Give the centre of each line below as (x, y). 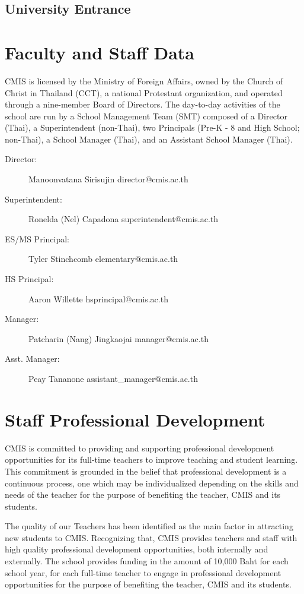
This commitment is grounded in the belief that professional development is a (146, 471)
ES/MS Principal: (37, 238)
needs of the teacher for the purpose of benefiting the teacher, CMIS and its (143, 495)
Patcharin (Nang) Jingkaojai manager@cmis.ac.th (119, 338)
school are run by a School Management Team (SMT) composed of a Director (146, 116)
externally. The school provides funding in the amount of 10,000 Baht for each (147, 561)
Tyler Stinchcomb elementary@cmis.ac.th (103, 259)
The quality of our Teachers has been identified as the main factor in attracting (149, 526)
